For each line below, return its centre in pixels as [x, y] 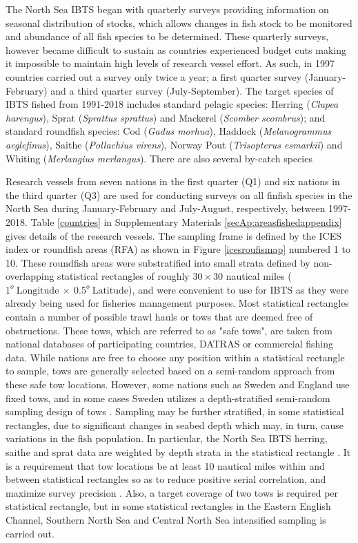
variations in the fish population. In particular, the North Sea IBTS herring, [167, 438]
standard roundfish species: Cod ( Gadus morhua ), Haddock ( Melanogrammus [169, 131]
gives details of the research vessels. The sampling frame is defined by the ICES [173, 235]
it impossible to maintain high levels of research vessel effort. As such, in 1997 [170, 63]
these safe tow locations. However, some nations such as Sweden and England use [178, 384]
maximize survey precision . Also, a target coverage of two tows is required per [172, 492]
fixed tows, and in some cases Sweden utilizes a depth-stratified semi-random [168, 398]
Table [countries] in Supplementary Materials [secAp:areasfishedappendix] [186, 221]
